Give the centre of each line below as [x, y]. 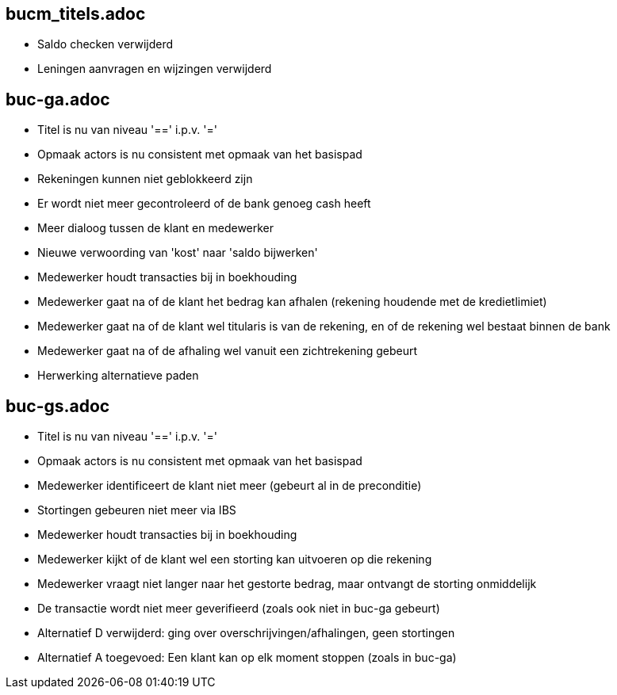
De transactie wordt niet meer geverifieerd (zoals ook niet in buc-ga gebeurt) [239, 609]
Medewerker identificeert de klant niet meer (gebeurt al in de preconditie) [230, 486]
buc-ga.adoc [58, 99]
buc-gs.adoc [58, 406]
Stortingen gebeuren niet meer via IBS [137, 510]
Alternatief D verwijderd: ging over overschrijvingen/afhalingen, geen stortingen [246, 633]
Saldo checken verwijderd [105, 44]
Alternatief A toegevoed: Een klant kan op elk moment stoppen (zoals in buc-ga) [247, 658]
